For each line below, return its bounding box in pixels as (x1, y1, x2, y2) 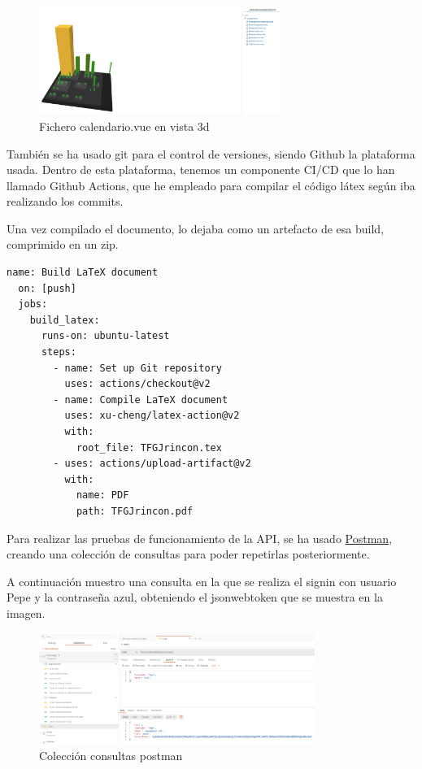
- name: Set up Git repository (53, 362, 222, 374)
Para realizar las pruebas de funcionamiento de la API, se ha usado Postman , (7, 529, 393, 546)
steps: (41, 346, 76, 358)
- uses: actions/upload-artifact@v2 (53, 458, 251, 470)
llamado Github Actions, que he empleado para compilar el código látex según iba (7, 176, 415, 193)
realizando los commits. (7, 193, 124, 210)
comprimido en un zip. (7, 236, 119, 253)
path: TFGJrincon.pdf (76, 505, 194, 517)
